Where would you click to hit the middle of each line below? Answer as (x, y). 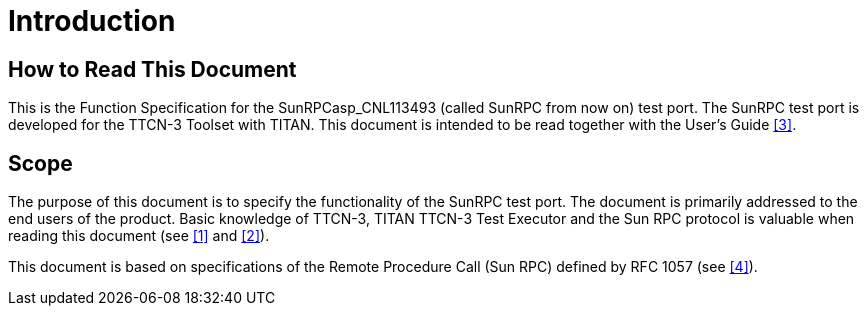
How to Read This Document (152, 69)
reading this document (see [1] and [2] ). (139, 236)
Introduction (92, 21)
